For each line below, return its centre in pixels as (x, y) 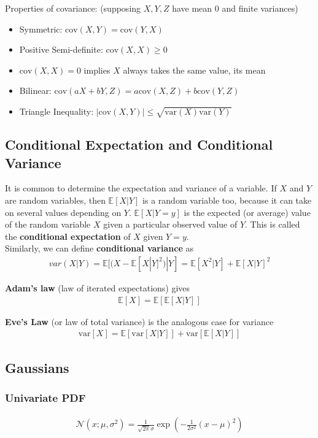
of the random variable (48, 224)
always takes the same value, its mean (194, 70)
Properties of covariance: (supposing (73, 8)
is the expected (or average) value (247, 212)
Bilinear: (35, 90)
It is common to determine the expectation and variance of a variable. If (141, 188)
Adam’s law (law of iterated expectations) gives (98, 287)
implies (97, 70)
